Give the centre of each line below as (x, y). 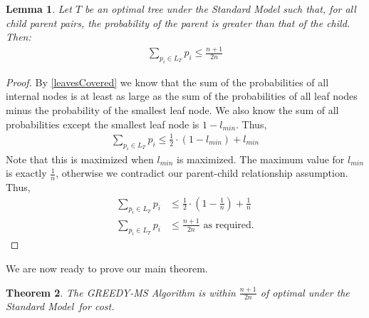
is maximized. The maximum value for (260, 159)
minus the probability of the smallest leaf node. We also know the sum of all (172, 110)
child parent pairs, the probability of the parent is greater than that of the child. (178, 22)
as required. (229, 225)
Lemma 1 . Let (39, 9)
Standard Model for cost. (60, 306)
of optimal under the (305, 292)
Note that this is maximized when (80, 159)
